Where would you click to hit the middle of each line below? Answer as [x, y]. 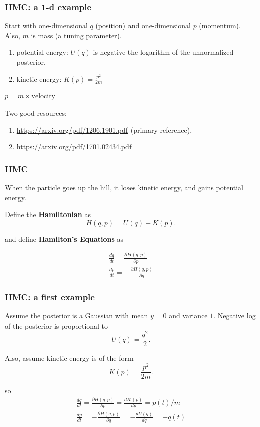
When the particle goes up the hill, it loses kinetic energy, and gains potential [124, 188]
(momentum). [220, 25]
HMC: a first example [50, 297]
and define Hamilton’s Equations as [64, 238]
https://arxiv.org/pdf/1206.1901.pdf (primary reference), [104, 129]
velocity [43, 97]
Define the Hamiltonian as [48, 214]
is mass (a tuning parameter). [76, 35]
